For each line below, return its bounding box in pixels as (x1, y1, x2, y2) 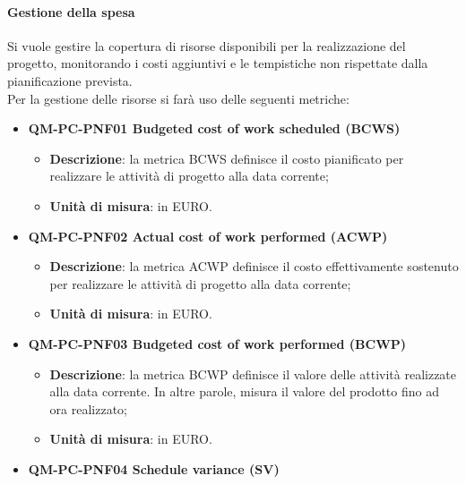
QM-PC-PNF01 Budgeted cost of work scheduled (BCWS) (28, 119, 401, 138)
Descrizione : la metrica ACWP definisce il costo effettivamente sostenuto (49, 257, 459, 276)
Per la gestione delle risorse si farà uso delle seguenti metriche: (7, 89, 349, 107)
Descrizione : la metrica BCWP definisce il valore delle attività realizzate (49, 364, 457, 383)
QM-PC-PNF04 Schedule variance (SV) (28, 459, 280, 478)
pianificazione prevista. (7, 71, 133, 89)
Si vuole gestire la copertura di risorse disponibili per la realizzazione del (7, 36, 406, 55)
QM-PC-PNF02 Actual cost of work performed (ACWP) (28, 226, 388, 245)
